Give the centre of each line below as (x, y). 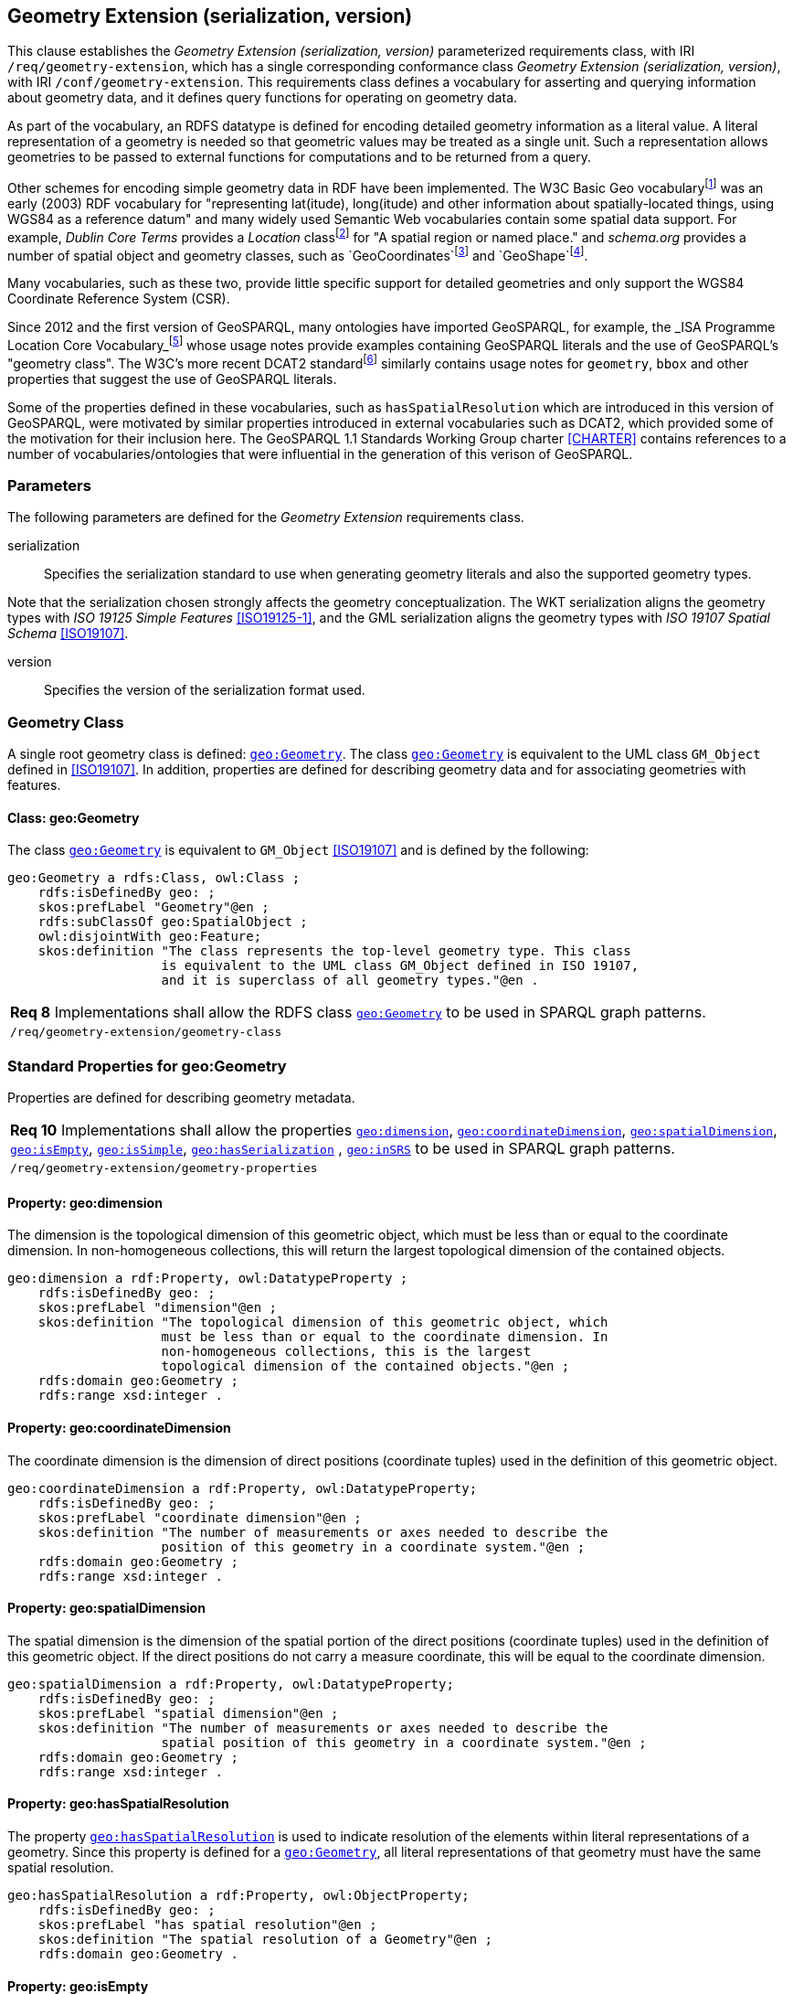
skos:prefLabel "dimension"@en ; (158, 1308)
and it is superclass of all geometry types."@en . (350, 981)
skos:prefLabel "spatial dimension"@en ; (188, 1713)
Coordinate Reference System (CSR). (119, 299)
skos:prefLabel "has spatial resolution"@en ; (207, 1925)
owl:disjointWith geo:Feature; (150, 937)
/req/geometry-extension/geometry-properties (164, 1168)
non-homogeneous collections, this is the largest (346, 1352)
